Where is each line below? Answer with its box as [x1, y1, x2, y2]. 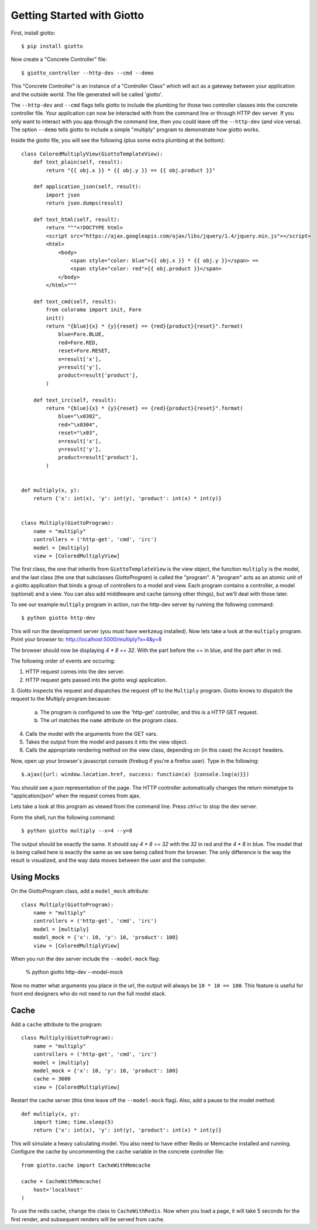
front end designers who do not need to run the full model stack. [11, 990, 167, 997]
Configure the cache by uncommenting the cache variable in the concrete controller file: [11, 1148, 225, 1155]
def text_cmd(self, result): [33, 298, 117, 305]
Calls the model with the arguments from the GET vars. [25, 730, 158, 737]
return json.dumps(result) [46, 200, 123, 206]
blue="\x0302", [58, 413, 102, 420]
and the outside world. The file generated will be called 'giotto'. [11, 91, 163, 98]
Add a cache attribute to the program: [11, 1021, 102, 1028]
